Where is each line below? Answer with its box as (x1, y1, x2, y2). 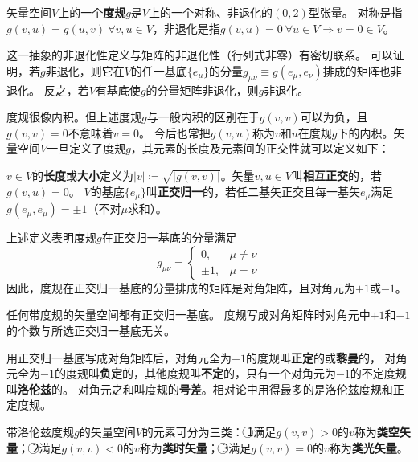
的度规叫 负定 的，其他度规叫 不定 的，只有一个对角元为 (54, 365, 336, 382)
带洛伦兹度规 (6, 423, 74, 440)
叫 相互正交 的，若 (291, 166, 382, 183)
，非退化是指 (152, 19, 220, 36)
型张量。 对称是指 (308, 4, 403, 20)
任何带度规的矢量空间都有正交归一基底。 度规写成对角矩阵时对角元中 (6, 306, 371, 323)
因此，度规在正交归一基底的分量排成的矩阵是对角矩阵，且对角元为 (6, 279, 355, 296)
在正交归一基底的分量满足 (101, 229, 237, 246)
